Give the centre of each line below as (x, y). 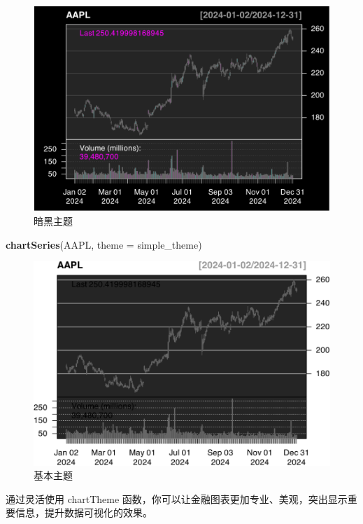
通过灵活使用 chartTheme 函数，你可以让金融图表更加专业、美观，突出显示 (177, 498)
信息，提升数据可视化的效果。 (84, 512)
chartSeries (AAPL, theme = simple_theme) (104, 244)
